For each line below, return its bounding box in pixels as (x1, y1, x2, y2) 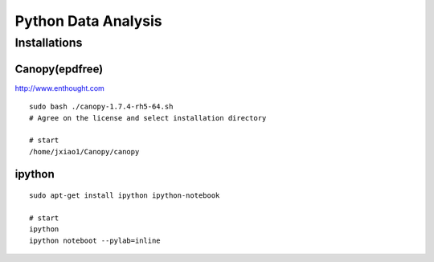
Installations (14, 35, 83, 50)
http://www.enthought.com (14, 83, 104, 92)
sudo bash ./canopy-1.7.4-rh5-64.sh (29, 102, 174, 112)
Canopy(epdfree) (14, 62, 104, 76)
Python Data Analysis (14, 12, 162, 30)
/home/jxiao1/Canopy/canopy (29, 147, 140, 156)
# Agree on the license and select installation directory (29, 113, 267, 122)
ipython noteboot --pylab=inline (29, 235, 161, 245)
